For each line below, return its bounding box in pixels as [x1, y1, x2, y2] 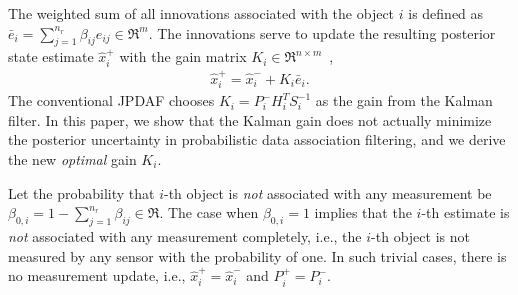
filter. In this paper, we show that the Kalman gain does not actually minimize [8, 109, 492, 130]
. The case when [159, 202, 259, 223]
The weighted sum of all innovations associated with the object [8, 3, 395, 23]
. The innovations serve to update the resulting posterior [148, 22, 496, 43]
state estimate [8, 46, 94, 67]
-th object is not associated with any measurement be [164, 182, 492, 203]
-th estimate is [421, 202, 510, 223]
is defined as [408, 3, 484, 23]
